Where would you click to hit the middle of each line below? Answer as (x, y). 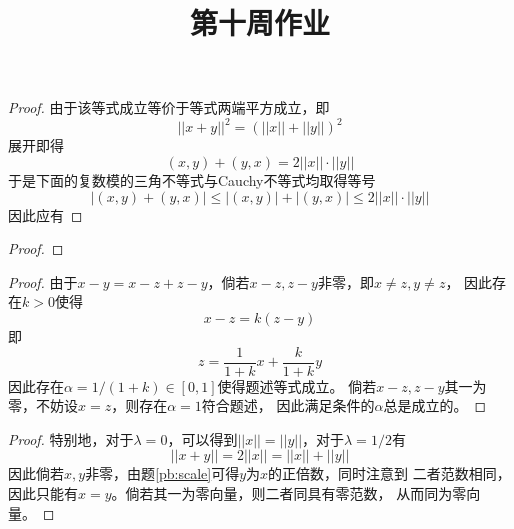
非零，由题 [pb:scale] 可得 (162, 473)
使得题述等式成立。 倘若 (297, 385)
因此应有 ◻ (45, 214)
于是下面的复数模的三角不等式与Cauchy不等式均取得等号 (192, 180)
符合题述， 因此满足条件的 (288, 405)
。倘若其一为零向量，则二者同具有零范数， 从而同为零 (289, 493)
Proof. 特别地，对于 (71, 438)
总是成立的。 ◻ (435, 405)
